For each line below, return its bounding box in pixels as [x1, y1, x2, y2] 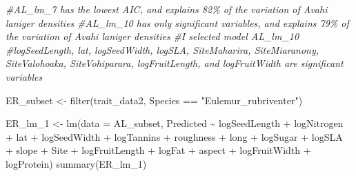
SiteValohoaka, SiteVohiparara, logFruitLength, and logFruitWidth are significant [6, 56, 344, 70]
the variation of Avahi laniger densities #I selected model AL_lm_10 [6, 29, 299, 43]
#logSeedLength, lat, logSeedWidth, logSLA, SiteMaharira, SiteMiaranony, [6, 42, 319, 57]
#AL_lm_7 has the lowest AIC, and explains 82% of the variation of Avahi [6, 2, 328, 16]
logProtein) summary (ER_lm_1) [6, 156, 147, 170]
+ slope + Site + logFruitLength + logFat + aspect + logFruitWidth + [6, 143, 311, 157]
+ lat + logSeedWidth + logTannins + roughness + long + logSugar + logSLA [6, 129, 343, 144]
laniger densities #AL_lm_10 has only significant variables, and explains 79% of [6, 15, 349, 30]
